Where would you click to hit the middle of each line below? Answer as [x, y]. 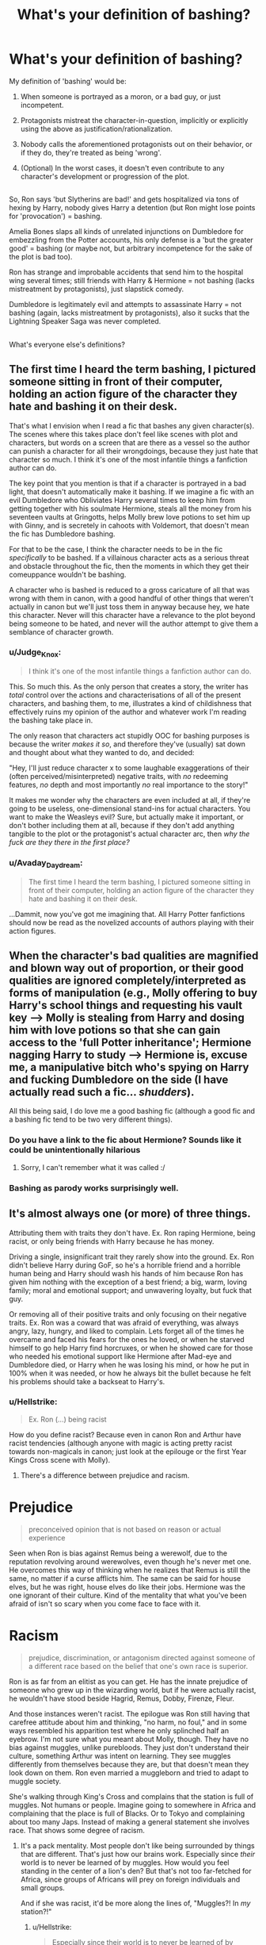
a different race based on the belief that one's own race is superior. [138, 1666]
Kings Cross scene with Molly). [60, 1460]
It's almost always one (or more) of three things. [130, 1214]
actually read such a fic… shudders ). [102, 1092]
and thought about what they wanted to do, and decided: [102, 753]
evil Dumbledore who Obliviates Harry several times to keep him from [122, 500]
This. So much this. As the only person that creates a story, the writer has [129, 687]
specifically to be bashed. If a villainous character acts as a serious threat [129, 558]
